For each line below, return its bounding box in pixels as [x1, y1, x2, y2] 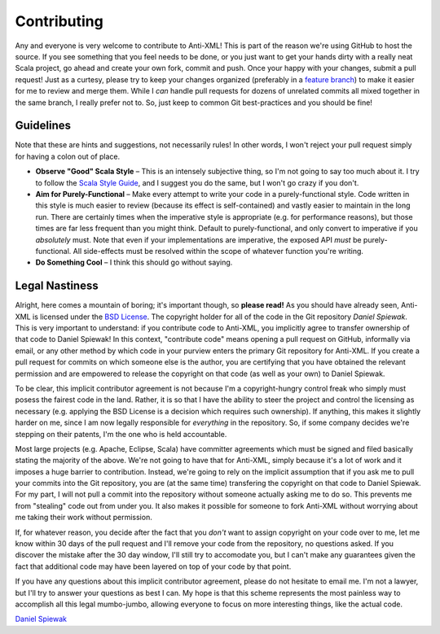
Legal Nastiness [15, 279, 99, 293]
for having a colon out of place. [15, 151, 121, 161]
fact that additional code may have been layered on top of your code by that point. [15, 562, 292, 571]
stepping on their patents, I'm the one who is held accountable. [15, 429, 227, 439]
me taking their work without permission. [15, 513, 152, 523]
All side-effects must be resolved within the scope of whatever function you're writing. [73, 246, 364, 256]
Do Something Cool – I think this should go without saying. [35, 257, 233, 268]
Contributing [15, 12, 103, 30]
